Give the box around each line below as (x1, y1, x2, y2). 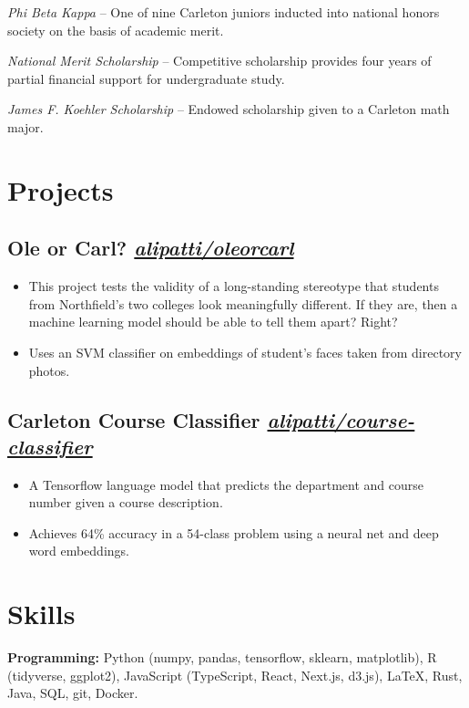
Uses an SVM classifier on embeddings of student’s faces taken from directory (28, 342, 462, 361)
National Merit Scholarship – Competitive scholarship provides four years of (7, 51, 432, 70)
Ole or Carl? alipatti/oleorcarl (7, 234, 294, 262)
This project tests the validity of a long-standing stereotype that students (28, 276, 439, 296)
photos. (28, 360, 70, 380)
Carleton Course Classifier (7, 405, 260, 433)
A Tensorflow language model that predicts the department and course (28, 474, 424, 494)
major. (7, 117, 44, 136)
